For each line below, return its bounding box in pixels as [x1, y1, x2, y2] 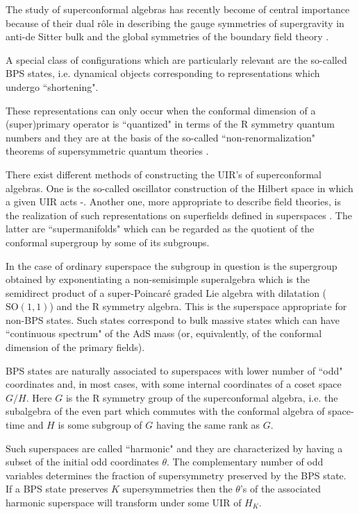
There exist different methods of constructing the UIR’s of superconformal [6, 166, 322, 181]
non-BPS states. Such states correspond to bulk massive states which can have [6, 312, 340, 327]
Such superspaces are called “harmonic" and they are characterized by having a [6, 440, 343, 455]
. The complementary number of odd [167, 454, 324, 469]
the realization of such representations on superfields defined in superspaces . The [6, 207, 352, 222]
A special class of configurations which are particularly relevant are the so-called [6, 52, 347, 67]
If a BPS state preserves [6, 481, 108, 496]
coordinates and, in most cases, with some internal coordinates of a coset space [6, 377, 342, 391]
